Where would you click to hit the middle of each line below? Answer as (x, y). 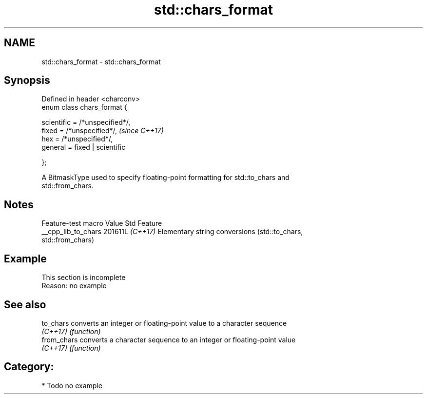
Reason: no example (74, 286)
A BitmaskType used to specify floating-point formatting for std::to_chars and (165, 178)
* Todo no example (72, 385)
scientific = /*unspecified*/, (86, 122)
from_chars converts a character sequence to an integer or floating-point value (169, 339)
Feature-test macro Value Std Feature (102, 223)
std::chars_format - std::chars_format (101, 61)
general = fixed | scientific (84, 147)
